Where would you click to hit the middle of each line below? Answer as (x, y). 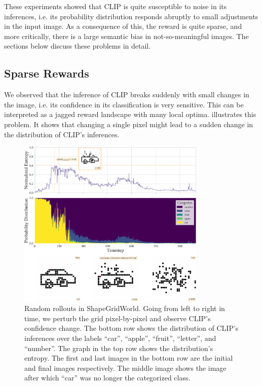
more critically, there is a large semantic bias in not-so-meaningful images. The (126, 36)
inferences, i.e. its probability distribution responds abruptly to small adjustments (131, 16)
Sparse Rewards (47, 73)
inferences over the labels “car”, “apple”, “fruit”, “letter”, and (120, 338)
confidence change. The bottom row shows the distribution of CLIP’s (132, 328)
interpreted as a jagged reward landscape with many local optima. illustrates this (130, 114)
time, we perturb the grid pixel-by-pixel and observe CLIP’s (118, 318)
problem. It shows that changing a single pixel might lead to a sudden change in (129, 124)
